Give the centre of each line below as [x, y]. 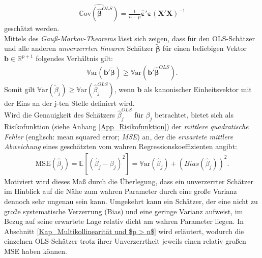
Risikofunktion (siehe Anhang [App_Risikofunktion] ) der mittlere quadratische [126, 126]
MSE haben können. [36, 251]
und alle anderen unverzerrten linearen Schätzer [79, 48]
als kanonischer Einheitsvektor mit [198, 89]
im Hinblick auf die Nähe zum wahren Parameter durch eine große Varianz [121, 191]
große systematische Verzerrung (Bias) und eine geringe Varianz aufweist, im [124, 211]
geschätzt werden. [32, 28]
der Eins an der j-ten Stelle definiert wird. [69, 103]
